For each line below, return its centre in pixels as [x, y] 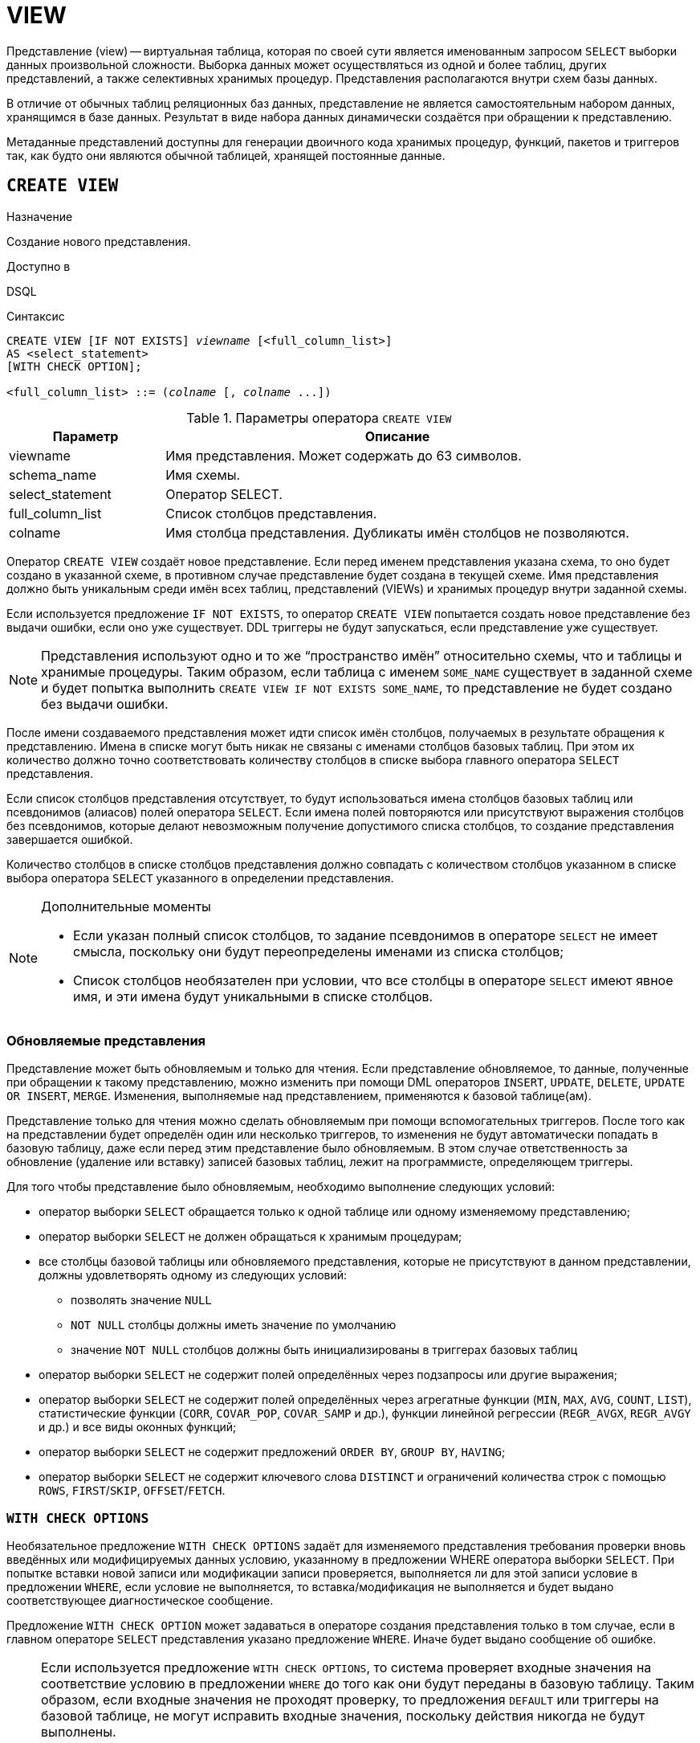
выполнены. [79, 1732]
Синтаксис [36, 316]
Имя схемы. [203, 475]
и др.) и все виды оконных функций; [138, 1427]
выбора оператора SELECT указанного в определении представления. [200, 878]
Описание [397, 436]
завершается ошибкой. [70, 839]
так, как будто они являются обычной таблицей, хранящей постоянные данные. [226, 155]
